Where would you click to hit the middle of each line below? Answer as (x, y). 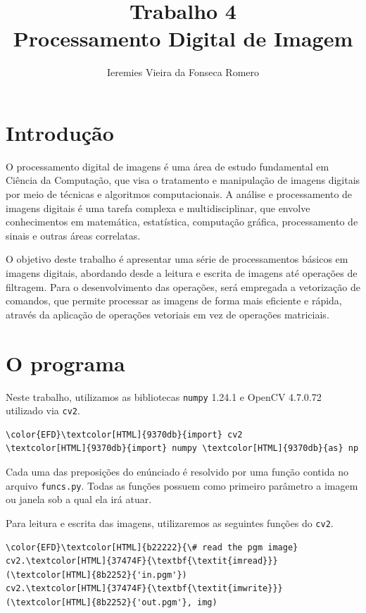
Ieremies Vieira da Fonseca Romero (183, 72)
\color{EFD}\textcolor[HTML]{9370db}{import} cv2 (124, 434)
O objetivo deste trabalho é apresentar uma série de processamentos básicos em (177, 259)
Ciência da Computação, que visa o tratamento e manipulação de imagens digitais (183, 180)
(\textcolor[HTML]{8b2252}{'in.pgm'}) (96, 575)
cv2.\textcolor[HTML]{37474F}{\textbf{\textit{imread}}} (142, 561)
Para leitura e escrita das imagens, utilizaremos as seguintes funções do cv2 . (170, 522)
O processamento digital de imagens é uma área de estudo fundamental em (168, 166)
